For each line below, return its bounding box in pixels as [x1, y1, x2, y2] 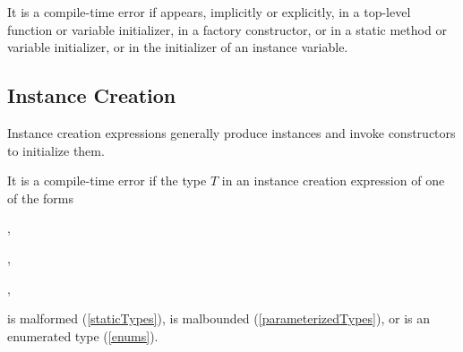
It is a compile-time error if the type [7, 171, 207, 190]
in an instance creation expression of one [221, 171, 445, 190]
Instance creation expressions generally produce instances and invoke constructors [7, 123, 456, 142]
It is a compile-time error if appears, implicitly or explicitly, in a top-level [7, 3, 411, 21]
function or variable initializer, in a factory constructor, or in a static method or [7, 20, 447, 39]
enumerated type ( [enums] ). [7, 326, 159, 345]
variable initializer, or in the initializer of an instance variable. [7, 38, 348, 56]
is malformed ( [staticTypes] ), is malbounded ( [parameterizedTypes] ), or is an [7, 309, 430, 328]
